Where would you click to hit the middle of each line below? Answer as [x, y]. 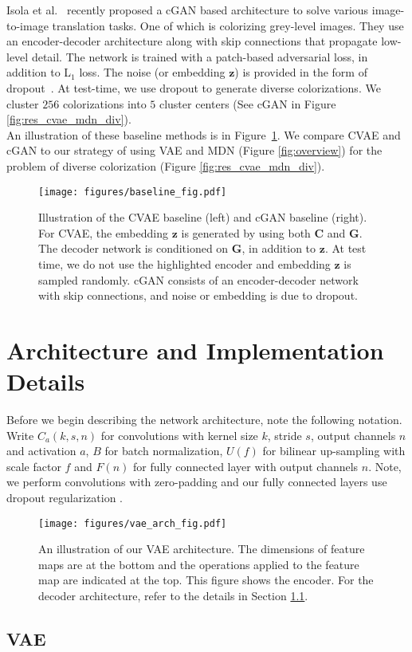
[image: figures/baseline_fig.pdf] [133, 192]
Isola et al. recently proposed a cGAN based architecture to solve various [188, 10]
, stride [284, 435]
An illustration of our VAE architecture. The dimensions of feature [202, 549]
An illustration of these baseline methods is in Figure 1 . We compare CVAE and [204, 134]
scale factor [34, 466]
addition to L [39, 72]
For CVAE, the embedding [104, 232]
